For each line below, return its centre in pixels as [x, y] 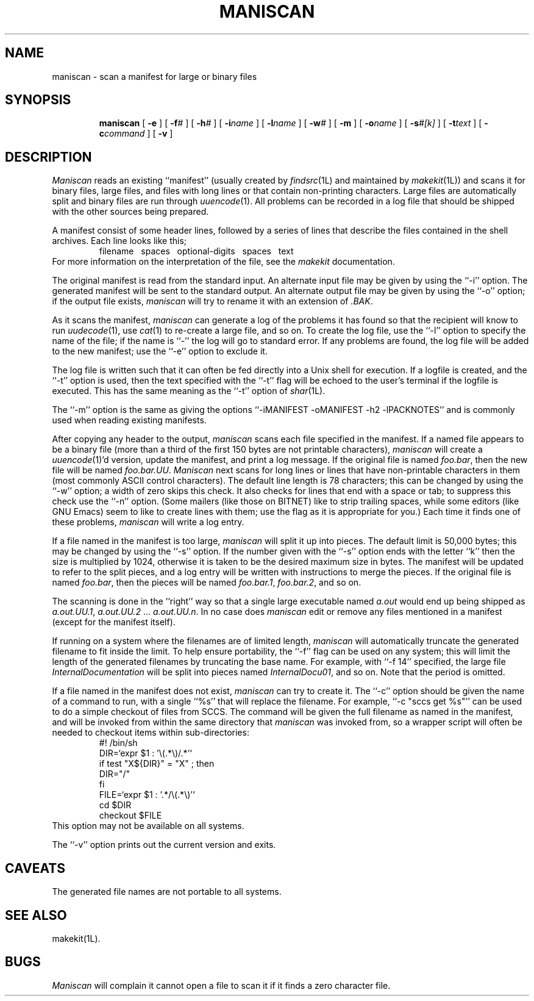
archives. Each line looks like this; [119, 241]
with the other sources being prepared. [130, 212]
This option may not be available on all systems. [148, 826]
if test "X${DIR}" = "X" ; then [157, 764]
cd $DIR [115, 805]
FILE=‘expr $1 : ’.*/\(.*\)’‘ [147, 795]
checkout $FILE [130, 816]
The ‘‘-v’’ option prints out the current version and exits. [164, 845]
